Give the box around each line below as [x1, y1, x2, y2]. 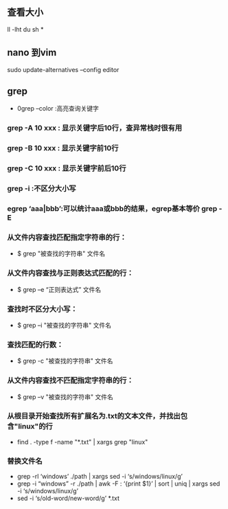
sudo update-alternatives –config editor [7, 65, 119, 73]
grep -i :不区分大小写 [7, 184, 77, 194]
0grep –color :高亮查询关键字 [16, 104, 100, 113]
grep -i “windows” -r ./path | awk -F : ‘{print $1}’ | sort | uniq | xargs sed [16, 479, 220, 488]
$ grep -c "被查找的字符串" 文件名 [16, 357, 113, 365]
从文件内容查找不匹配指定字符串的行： [7, 376, 134, 385]
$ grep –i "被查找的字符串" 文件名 [16, 321, 112, 329]
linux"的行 [18, 422, 53, 431]
